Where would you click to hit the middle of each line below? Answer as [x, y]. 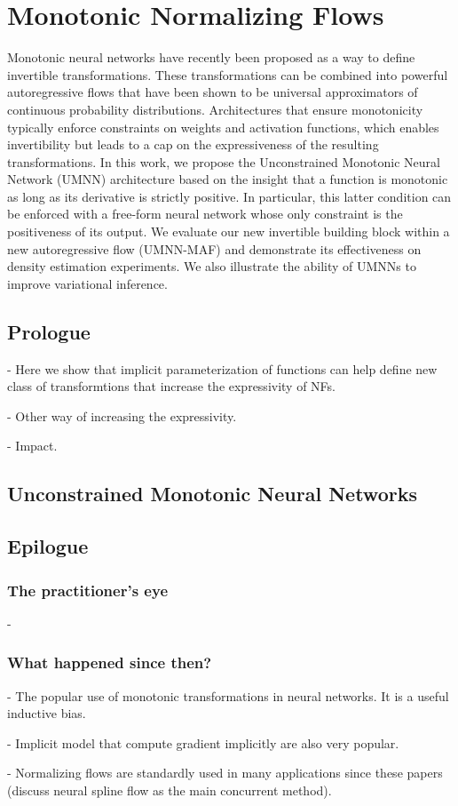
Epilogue [48, 546]
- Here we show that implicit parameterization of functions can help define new [222, 368]
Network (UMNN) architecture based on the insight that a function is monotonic [228, 179]
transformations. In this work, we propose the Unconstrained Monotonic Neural [224, 161]
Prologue [49, 331]
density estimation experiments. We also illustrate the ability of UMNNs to [212, 266]
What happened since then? [110, 662]
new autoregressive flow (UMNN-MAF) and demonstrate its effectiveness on [214, 248]
